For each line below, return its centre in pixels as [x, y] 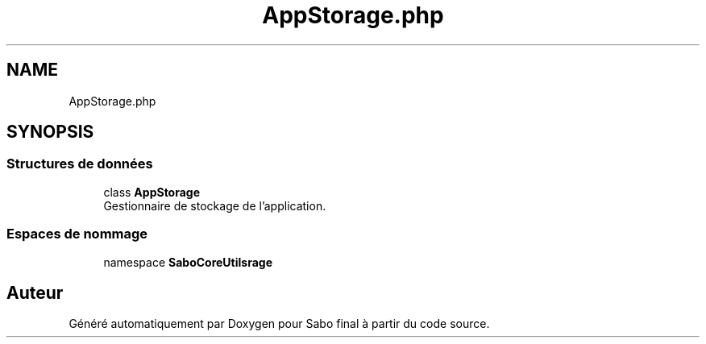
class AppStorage [152, 192]
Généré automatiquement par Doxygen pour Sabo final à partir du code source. [279, 324]
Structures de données [80, 164]
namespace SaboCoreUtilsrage [188, 262]
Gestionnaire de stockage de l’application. [215, 205]
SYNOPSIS [50, 132]
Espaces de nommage [77, 234]
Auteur [35, 292]
